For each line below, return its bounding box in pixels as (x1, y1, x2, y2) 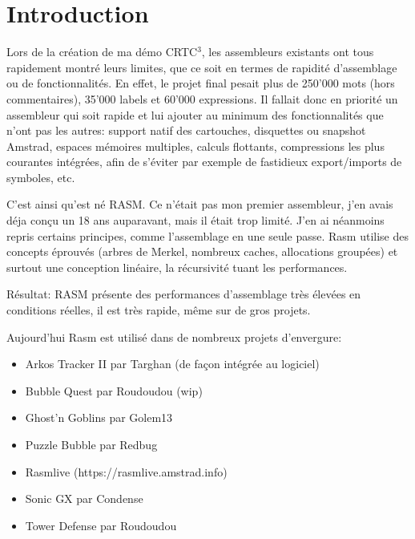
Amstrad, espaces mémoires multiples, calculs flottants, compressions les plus (6, 137, 385, 154)
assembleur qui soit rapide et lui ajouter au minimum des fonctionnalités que (6, 106, 384, 123)
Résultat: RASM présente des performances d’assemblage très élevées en (6, 286, 361, 302)
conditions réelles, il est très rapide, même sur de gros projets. (6, 302, 311, 318)
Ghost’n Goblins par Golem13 (25, 409, 173, 426)
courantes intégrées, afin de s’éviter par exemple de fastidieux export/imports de (6, 153, 402, 170)
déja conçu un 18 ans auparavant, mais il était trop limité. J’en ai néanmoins (6, 212, 385, 229)
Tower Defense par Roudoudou (25, 517, 177, 533)
